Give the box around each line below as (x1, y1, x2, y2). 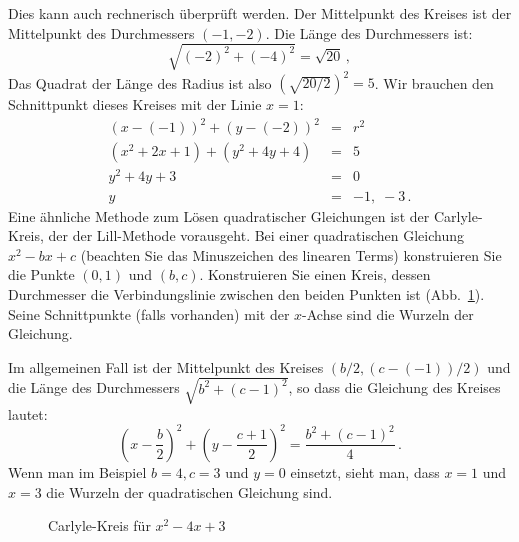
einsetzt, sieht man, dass (290, 461, 440, 482)
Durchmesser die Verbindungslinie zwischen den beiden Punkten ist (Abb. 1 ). (8, 283, 485, 304)
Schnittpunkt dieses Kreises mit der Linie (8, 94, 262, 115)
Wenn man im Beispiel (8, 461, 147, 482)
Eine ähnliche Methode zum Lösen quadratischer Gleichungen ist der (8, 205, 430, 226)
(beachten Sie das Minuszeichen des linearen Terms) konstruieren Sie (80, 244, 502, 265)
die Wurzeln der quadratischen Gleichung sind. (46, 481, 333, 502)
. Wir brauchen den (374, 72, 494, 93)
